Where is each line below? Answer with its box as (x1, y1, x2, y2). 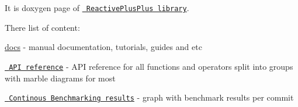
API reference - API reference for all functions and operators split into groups (9, 60, 293, 72)
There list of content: (5, 21, 80, 33)
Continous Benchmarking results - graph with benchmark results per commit (9, 91, 294, 104)
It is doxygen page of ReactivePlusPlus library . (5, 2, 189, 13)
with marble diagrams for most (5, 72, 116, 84)
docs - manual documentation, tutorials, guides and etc (5, 41, 202, 53)
